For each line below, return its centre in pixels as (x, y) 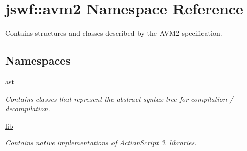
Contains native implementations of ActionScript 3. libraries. (101, 143)
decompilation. (28, 109)
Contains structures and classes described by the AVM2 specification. (114, 33)
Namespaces (38, 60)
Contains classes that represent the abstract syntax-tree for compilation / (119, 98)
